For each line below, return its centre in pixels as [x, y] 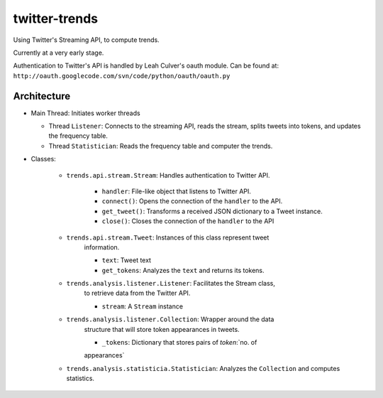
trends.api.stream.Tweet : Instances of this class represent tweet [168, 237]
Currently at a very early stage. [59, 53]
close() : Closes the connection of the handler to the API [188, 221]
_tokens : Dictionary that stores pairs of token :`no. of [179, 343]
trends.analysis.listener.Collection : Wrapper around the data [170, 319]
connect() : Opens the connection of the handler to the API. [192, 201]
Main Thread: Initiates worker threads [86, 113]
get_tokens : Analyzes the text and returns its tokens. [183, 270]
